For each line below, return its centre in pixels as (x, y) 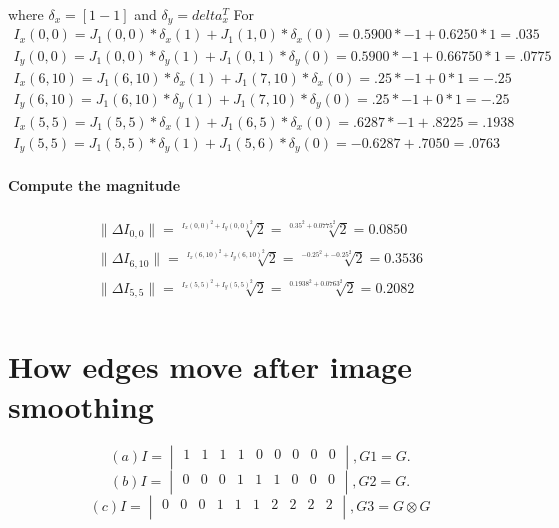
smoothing (81, 405)
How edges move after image (210, 366)
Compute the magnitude (94, 184)
